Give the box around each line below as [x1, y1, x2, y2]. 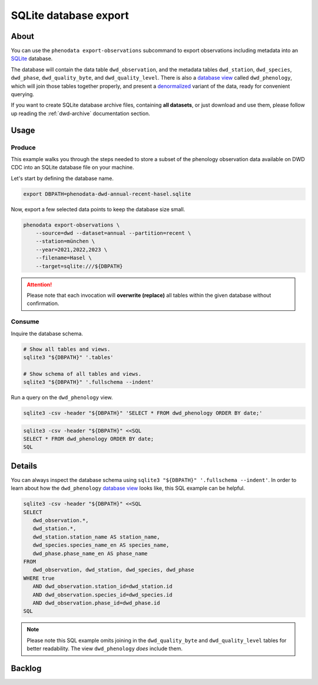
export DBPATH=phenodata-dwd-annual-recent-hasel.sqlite [23, 191, 191, 197]
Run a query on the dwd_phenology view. [11, 394, 113, 401]
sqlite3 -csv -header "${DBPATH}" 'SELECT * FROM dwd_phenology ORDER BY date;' [23, 410, 263, 417]
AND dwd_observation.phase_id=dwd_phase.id [32, 599, 160, 606]
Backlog [11, 663, 42, 673]
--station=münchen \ [35, 238, 95, 245]
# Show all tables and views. [23, 346, 111, 352]
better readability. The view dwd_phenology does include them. [26, 645, 183, 652]
